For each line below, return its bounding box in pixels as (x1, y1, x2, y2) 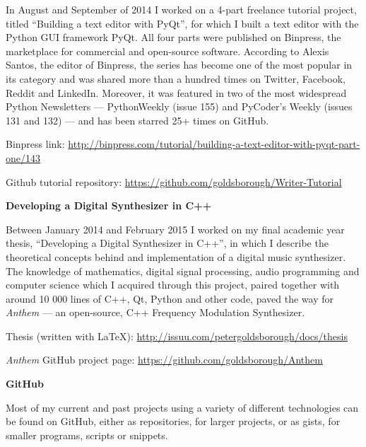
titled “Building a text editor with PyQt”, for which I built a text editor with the (6, 16, 359, 30)
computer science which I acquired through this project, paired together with (6, 277, 340, 292)
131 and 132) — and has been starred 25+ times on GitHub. (6, 112, 269, 127)
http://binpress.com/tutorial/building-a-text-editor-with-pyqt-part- (68, 137, 360, 151)
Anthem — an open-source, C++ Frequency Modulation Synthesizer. (6, 305, 305, 320)
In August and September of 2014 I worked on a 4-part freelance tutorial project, (6, 2, 357, 16)
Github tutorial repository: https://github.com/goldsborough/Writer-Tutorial (6, 174, 342, 189)
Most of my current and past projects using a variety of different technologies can (6, 400, 359, 414)
